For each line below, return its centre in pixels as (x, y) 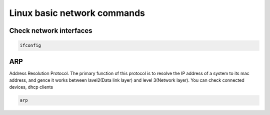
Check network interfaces (51, 31)
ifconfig (30, 46)
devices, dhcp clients (31, 87)
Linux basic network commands (77, 13)
